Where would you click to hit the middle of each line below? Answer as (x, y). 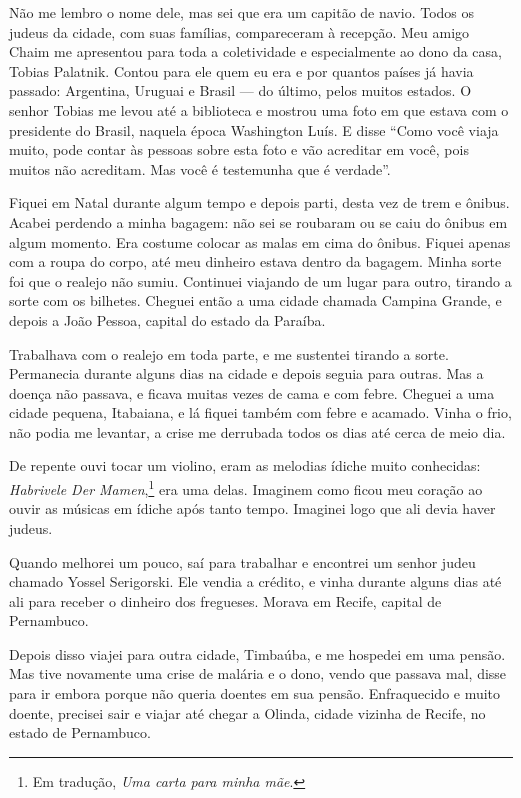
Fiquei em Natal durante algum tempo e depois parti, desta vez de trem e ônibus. (259, 202)
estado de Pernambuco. (80, 732)
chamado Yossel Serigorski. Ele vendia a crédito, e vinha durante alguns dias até (255, 581)
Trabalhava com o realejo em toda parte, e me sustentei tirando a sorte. (229, 353)
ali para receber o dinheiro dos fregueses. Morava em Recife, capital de (225, 600)
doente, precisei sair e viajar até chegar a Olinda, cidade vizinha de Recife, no (247, 712)
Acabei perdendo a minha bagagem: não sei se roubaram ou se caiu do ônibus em (258, 221)
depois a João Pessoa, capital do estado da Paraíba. (167, 319)
